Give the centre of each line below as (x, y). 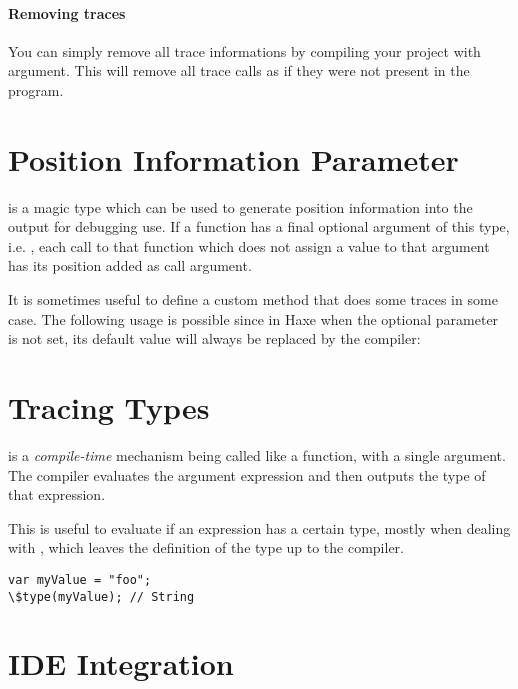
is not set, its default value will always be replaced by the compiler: (214, 338)
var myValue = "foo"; (80, 579)
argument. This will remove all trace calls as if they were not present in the (239, 70)
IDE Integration (121, 663)
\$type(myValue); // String (101, 596)
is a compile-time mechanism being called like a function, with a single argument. (257, 454)
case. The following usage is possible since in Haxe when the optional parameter (253, 318)
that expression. (57, 494)
